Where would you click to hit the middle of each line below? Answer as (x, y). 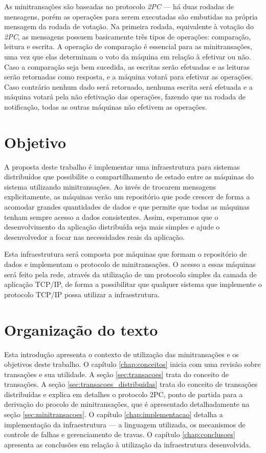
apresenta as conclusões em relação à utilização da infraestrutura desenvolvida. (128, 444)
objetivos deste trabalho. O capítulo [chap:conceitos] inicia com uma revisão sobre (132, 364)
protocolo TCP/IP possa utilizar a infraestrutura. (82, 294)
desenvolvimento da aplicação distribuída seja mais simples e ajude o (112, 227)
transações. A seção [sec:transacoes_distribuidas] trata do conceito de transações (131, 384)
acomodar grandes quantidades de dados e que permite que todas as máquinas (127, 207)
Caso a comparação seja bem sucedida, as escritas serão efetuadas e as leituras (127, 66)
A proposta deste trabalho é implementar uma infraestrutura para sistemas (122, 166)
